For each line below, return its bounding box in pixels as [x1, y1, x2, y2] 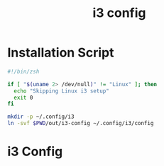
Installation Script [7, 45, 114, 61]
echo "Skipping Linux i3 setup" [13, 87, 110, 95]
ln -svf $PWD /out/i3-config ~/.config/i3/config [7, 120, 154, 127]
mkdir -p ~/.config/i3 [7, 113, 75, 121]
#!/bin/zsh [7, 68, 40, 75]
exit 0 [13, 94, 33, 101]
